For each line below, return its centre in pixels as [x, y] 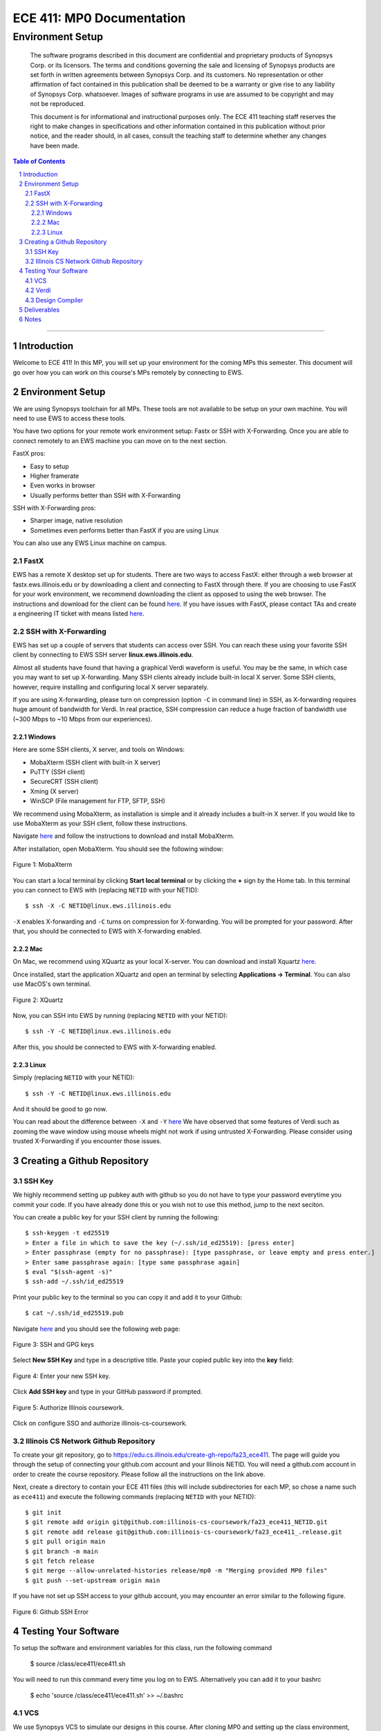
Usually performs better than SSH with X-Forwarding [105, 495]
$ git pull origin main [65, 1542]
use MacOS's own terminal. [52, 984]
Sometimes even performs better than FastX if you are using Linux [124, 530]
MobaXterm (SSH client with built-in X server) [95, 762]
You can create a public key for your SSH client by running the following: [116, 1217]
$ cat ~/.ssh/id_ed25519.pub [74, 1313]
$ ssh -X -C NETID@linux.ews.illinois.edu [98, 906]
